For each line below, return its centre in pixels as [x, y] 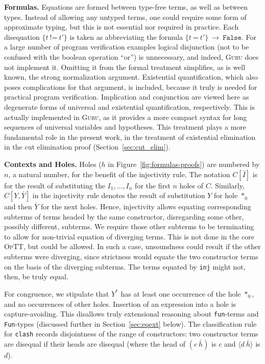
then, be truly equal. [36, 276]
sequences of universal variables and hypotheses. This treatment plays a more [125, 127]
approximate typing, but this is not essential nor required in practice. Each [122, 27]
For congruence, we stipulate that [57, 293]
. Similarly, [227, 185]
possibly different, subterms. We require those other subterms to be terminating [129, 226]
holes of [191, 185]
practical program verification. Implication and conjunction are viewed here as [127, 97]
